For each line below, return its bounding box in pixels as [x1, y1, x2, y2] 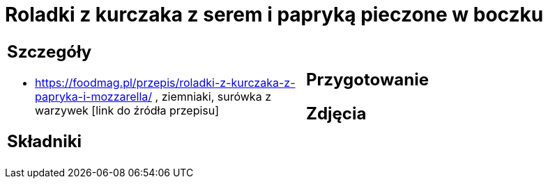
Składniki [7, 131, 82, 151]
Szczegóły [7, 41, 92, 62]
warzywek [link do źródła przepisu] [35, 103, 220, 117]
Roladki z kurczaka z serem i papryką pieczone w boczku [5, 3, 544, 26]
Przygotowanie [306, 69, 429, 90]
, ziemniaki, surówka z [155, 89, 271, 103]
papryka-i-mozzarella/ [35, 89, 153, 103]
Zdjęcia [306, 103, 367, 124]
